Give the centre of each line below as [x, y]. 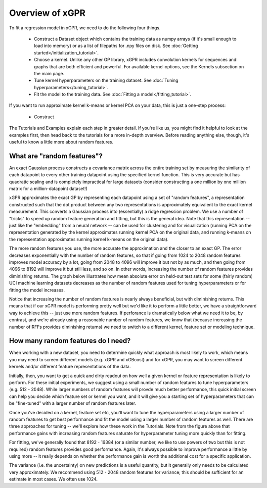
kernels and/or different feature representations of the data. [70, 367]
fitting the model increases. [37, 290]
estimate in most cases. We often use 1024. [53, 479]
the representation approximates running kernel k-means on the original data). [89, 239]
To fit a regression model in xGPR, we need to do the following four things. [85, 28]
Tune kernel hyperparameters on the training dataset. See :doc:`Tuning [106, 80]
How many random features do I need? [70, 341]
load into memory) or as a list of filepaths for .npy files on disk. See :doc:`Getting [116, 46]
